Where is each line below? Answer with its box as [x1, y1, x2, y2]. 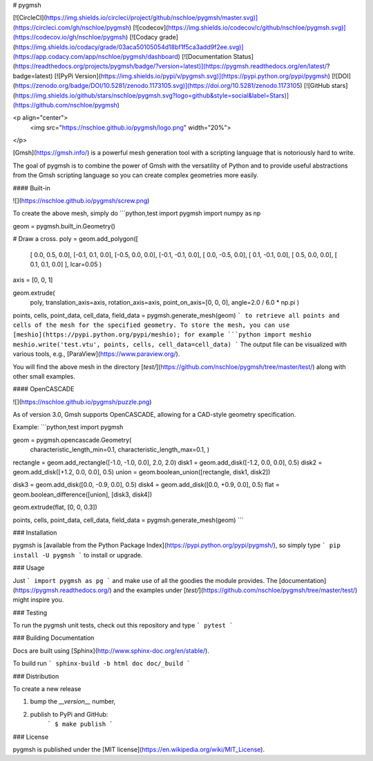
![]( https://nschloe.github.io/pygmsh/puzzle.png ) [12, 397, 152, 406]
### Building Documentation [12, 634, 95, 642]
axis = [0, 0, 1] [12, 276, 53, 284]
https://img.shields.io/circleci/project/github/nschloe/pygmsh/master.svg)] [46, 14, 258, 22]
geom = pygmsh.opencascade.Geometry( [12, 436, 132, 444]
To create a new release [12, 685, 82, 693]
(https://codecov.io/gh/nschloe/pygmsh [12, 33, 126, 42]
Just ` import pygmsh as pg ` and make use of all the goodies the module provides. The [12, 576, 278, 584]
